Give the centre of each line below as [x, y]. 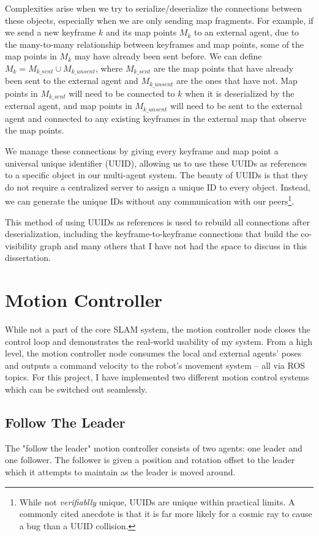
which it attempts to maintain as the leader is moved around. [120, 472]
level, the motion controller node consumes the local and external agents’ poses [153, 353]
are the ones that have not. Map [237, 81]
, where [109, 68]
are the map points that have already [224, 68]
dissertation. [28, 258]
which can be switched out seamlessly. [76, 389]
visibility [21, 245]
